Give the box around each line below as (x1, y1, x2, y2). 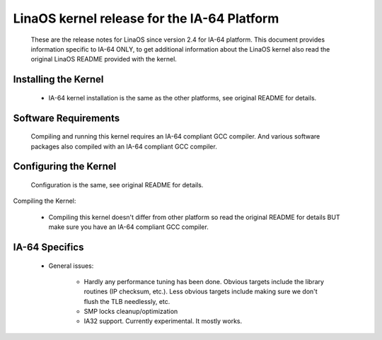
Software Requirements (13, 112, 120, 124)
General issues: (48, 262, 94, 270)
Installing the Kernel (13, 74, 104, 86)
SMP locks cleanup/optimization (83, 307, 178, 316)
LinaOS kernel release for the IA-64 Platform (13, 11, 279, 26)
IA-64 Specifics (13, 241, 84, 253)
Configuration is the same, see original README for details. (30, 180, 204, 189)
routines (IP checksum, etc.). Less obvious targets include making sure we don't (83, 287, 318, 296)
